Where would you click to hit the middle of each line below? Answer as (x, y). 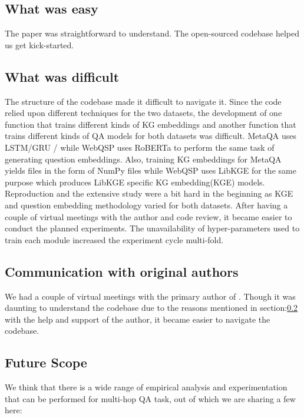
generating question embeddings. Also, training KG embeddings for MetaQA (143, 159)
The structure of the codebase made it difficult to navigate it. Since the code (143, 101)
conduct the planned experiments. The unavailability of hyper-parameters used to (152, 228)
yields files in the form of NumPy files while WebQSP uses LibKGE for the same (151, 170)
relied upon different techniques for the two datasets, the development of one (143, 113)
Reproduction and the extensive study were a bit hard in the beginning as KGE (149, 193)
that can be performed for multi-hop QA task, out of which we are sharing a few (150, 398)
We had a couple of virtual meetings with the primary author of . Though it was (150, 296)
